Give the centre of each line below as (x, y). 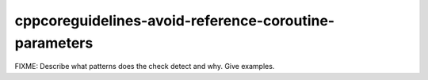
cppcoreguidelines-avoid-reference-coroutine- (175, 21)
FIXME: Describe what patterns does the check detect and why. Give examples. (145, 67)
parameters (54, 43)
